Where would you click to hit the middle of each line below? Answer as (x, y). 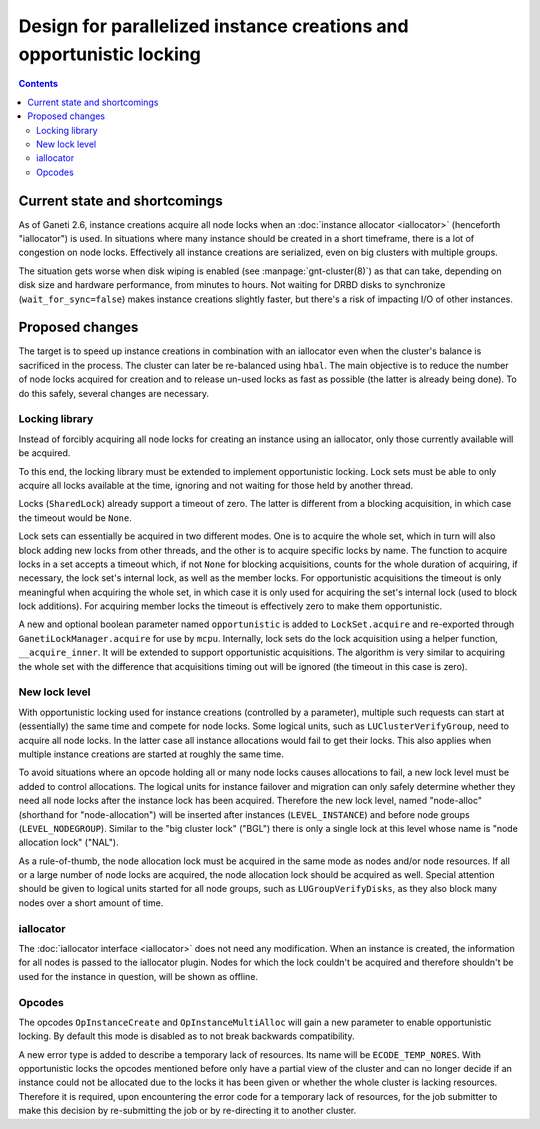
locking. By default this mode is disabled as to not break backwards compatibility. (186, 1036)
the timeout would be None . (75, 517)
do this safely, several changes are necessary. (114, 393)
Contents (38, 84)
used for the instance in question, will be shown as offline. (138, 976)
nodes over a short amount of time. (91, 902)
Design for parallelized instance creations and (213, 26)
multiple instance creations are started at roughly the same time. (151, 754)
